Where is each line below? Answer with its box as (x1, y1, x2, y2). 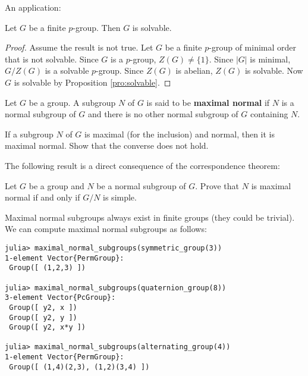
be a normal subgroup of (96, 179, 186, 192)
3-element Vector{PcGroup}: (5, 293, 116, 302)
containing (250, 108, 288, 120)
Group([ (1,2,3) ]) (9, 264, 86, 272)
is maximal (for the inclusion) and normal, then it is (84, 127, 275, 140)
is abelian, (175, 64, 213, 77)
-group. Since (96, 64, 144, 77)
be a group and (29, 179, 84, 192)
